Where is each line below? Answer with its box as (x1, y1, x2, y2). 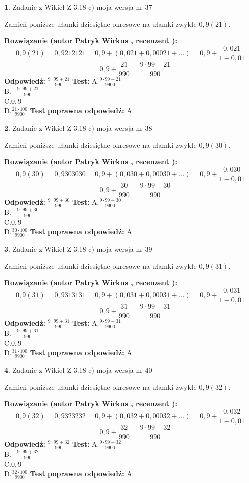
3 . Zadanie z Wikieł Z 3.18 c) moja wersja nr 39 (4, 243, 152, 254)
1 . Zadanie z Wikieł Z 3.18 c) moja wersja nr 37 (4, 2, 152, 12)
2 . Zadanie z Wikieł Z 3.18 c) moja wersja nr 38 (4, 122, 152, 133)
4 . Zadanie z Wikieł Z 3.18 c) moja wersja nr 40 (4, 364, 152, 375)
